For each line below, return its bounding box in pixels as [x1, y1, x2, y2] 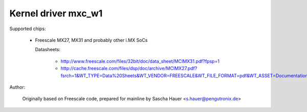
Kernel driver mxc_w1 [9, 8, 103, 19]
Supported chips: [9, 26, 46, 32]
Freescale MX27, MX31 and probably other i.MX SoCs [35, 37, 148, 43]
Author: [9, 84, 26, 90]
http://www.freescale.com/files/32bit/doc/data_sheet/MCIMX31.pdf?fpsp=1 [60, 58, 220, 64]
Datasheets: [35, 47, 61, 53]
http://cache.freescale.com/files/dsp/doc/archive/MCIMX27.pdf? [60, 65, 198, 72]
